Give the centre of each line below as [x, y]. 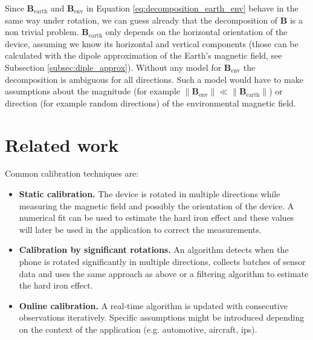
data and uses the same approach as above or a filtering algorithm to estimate [164, 273]
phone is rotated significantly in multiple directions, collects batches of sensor [162, 262]
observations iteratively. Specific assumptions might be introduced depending [162, 317]
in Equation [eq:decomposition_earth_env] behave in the [192, 8]
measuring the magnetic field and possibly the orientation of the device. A [156, 205]
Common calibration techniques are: [72, 173]
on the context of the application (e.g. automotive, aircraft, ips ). [138, 329]
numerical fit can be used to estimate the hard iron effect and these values [156, 217]
